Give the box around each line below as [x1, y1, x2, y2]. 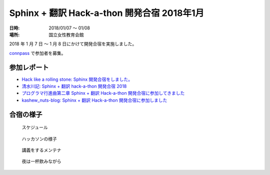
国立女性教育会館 [48, 31, 84, 37]
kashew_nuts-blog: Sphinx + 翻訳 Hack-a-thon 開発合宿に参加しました [21, 97, 167, 103]
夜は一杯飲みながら [21, 159, 61, 165]
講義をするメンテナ [21, 147, 61, 153]
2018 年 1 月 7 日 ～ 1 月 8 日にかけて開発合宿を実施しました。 [9, 41, 137, 47]
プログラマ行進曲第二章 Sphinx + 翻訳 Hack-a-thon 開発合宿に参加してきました [21, 90, 185, 96]
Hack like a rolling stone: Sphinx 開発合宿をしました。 [21, 76, 133, 82]
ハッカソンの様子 [21, 136, 57, 142]
